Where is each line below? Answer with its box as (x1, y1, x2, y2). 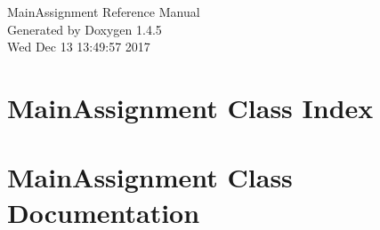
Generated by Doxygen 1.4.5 (7, 20, 162, 38)
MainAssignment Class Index (7, 89, 374, 125)
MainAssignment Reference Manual (7, 3, 200, 20)
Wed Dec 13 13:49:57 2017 (7, 37, 150, 56)
